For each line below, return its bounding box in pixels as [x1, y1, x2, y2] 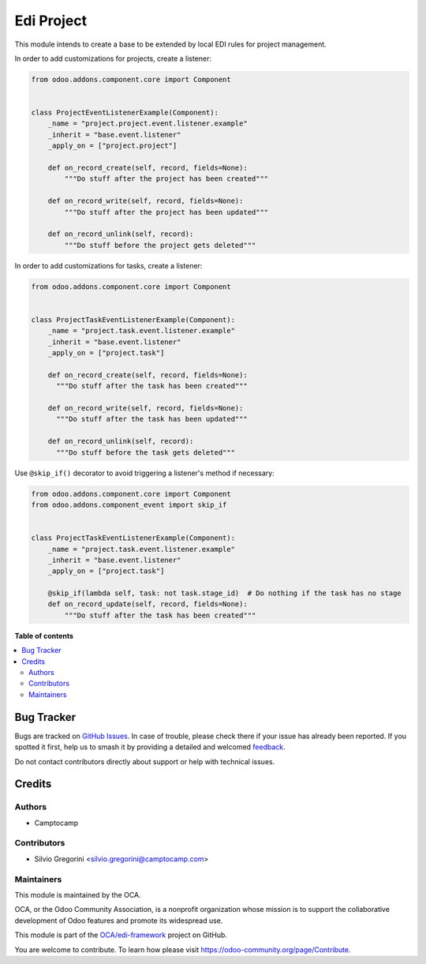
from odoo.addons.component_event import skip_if [31, 500, 227, 509]
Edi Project [14, 12, 87, 29]
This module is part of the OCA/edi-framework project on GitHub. [14, 930, 228, 940]
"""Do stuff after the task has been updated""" [56, 414, 248, 424]
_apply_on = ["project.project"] [47, 141, 177, 150]
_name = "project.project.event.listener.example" [47, 119, 248, 128]
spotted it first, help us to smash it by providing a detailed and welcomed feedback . [14, 742, 286, 752]
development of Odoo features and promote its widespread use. [14, 916, 223, 925]
